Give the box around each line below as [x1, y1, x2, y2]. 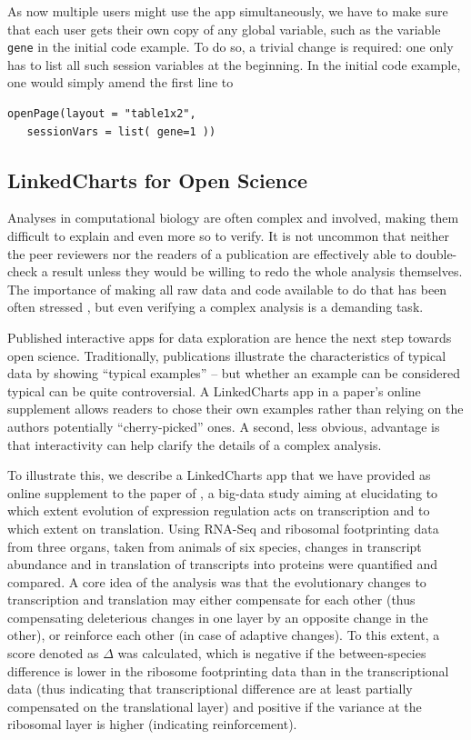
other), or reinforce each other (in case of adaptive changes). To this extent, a [7, 625, 440, 645]
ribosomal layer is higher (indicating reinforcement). [7, 715, 297, 734]
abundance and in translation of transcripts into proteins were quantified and [7, 555, 438, 574]
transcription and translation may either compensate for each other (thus [7, 590, 416, 609]
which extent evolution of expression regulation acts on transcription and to [7, 501, 430, 520]
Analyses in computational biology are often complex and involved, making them [7, 208, 459, 227]
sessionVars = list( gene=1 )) [26, 125, 216, 138]
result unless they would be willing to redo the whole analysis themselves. [52, 262, 463, 281]
